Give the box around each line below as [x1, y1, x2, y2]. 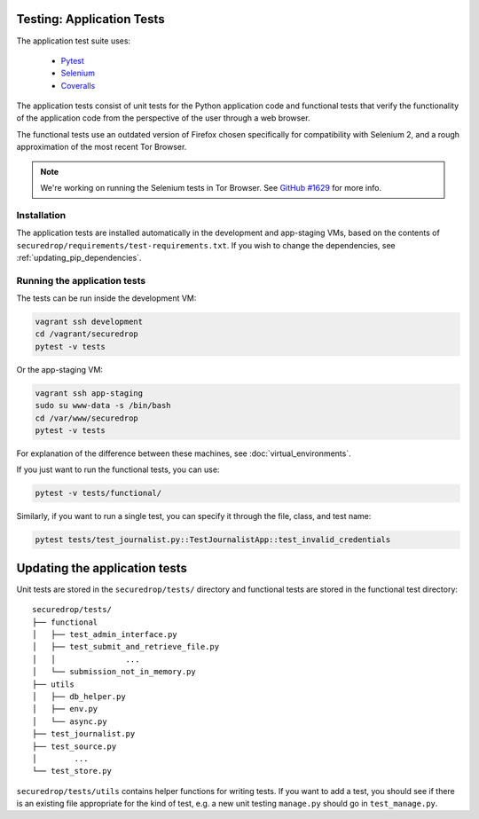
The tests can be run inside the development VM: [16, 293, 197, 303]
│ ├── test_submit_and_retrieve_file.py [32, 642, 220, 652]
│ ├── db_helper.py [32, 691, 126, 701]
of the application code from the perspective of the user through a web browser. [16, 113, 310, 123]
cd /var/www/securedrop [35, 413, 139, 423]
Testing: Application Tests [16, 12, 165, 27]
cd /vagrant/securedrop [35, 329, 139, 339]
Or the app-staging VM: [16, 364, 104, 374]
